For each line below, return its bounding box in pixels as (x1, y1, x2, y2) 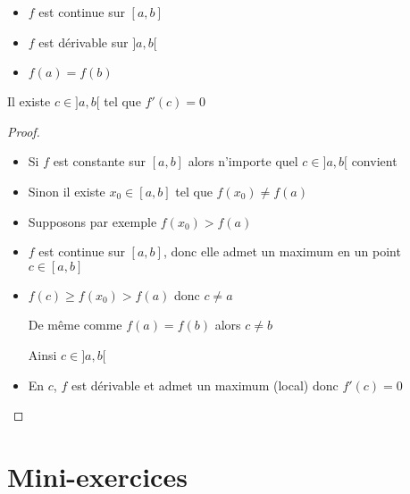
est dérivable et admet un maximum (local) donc (71, 375, 339, 394)
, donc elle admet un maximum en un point (163, 242, 401, 261)
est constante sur (53, 152, 146, 171)
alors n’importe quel (188, 152, 298, 171)
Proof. (7, 121, 40, 140)
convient (351, 152, 397, 171)
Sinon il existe (28, 181, 105, 200)
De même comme (28, 315, 122, 334)
